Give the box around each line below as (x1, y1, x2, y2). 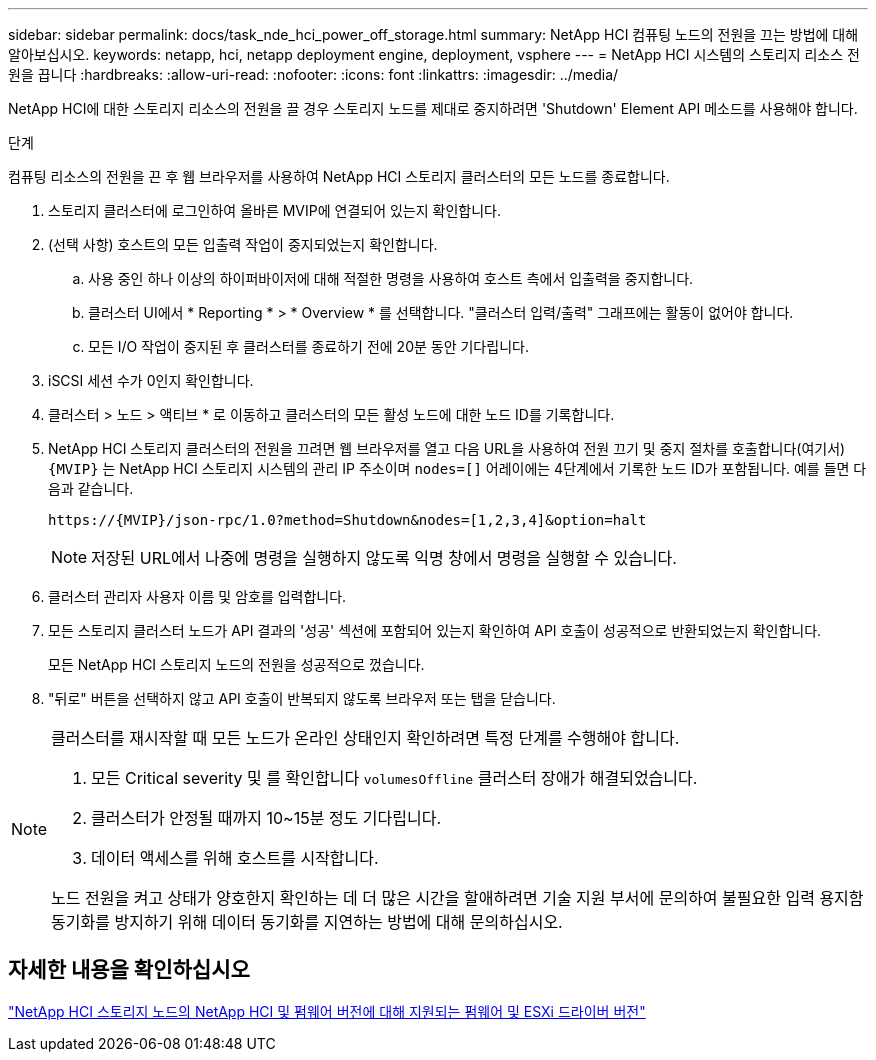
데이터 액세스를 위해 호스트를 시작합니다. (91, 848, 379, 868)
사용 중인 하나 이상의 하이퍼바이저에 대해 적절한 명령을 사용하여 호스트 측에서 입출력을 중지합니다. (88, 270, 694, 287)
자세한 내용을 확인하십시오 (8, 957, 250, 983)
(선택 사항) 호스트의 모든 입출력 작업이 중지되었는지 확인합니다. (48, 236, 438, 253)
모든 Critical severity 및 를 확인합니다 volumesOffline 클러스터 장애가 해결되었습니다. (91, 768, 698, 788)
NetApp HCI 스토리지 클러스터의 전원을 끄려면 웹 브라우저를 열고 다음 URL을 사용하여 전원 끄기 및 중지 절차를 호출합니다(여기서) (48, 440, 846, 457)
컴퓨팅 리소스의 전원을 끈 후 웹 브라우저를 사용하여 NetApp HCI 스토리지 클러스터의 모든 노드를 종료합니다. (8, 168, 670, 185)
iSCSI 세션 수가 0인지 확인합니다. (48, 372, 254, 389)
